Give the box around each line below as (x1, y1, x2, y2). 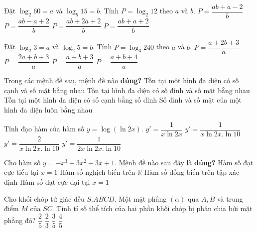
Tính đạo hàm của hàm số (4, 123, 85, 134)
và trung (217, 193, 243, 204)
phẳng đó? (4, 215, 36, 226)
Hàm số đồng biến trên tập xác (144, 167, 240, 177)
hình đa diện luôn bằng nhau (4, 105, 93, 115)
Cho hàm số (4, 157, 41, 167)
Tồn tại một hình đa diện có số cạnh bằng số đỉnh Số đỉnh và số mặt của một (4, 95, 242, 105)
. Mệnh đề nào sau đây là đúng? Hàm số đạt (115, 157, 254, 167)
